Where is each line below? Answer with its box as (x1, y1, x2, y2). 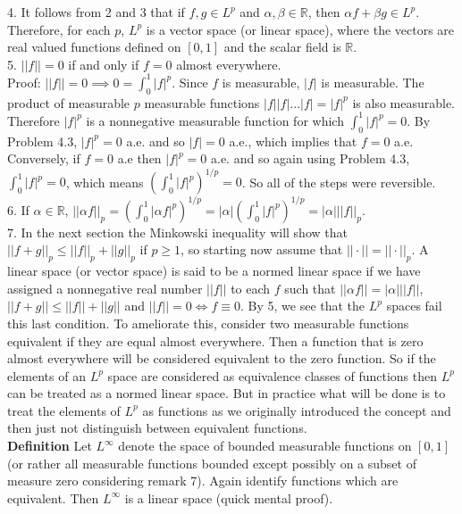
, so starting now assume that (181, 240, 343, 259)
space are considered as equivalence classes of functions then (107, 366, 438, 385)
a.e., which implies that (229, 131, 357, 150)
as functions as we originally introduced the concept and (142, 401, 451, 419)
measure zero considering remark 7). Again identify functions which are (7, 471, 399, 490)
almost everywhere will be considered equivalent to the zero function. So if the (7, 349, 436, 368)
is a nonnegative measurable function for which (86, 111, 344, 129)
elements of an (7, 366, 86, 385)
